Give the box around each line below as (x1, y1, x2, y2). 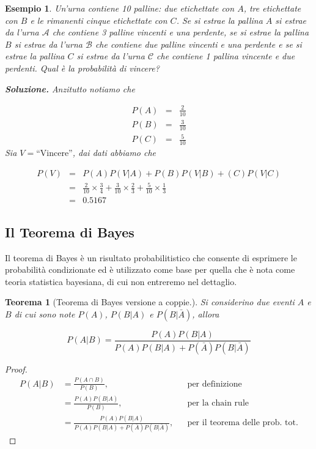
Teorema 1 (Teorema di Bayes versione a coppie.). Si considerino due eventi (5, 295, 295, 308)
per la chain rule (187, 399, 249, 408)
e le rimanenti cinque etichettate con (30, 13, 167, 26)
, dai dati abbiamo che (72, 146, 156, 159)
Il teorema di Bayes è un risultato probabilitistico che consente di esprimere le (5, 251, 297, 264)
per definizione (187, 379, 242, 388)
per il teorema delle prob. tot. (187, 418, 298, 428)
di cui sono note (14, 307, 75, 320)
